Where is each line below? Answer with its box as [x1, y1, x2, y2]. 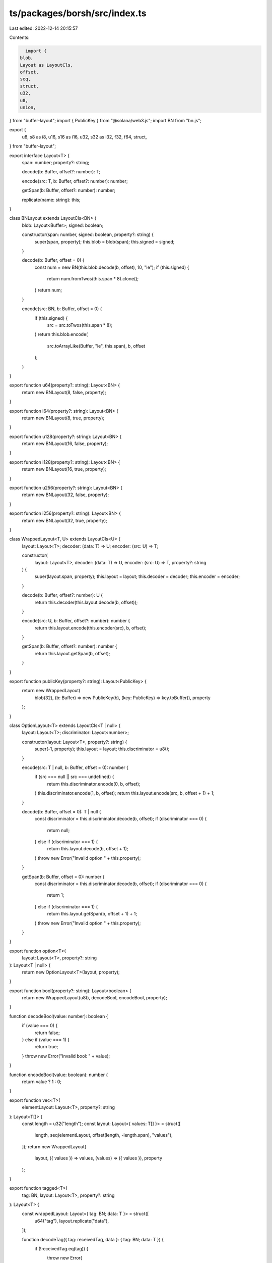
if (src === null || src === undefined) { [34, 773, 114, 780]
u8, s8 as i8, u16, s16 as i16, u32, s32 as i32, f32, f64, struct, [22, 134, 147, 140]
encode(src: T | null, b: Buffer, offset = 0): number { [22, 764, 128, 770]
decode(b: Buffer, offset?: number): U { [22, 592, 103, 598]
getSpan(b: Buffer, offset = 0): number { [22, 873, 105, 880]
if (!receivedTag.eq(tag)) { [34, 1246, 89, 1252]
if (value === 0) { [22, 1023, 58, 1029]
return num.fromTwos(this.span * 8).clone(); [47, 276, 139, 282]
